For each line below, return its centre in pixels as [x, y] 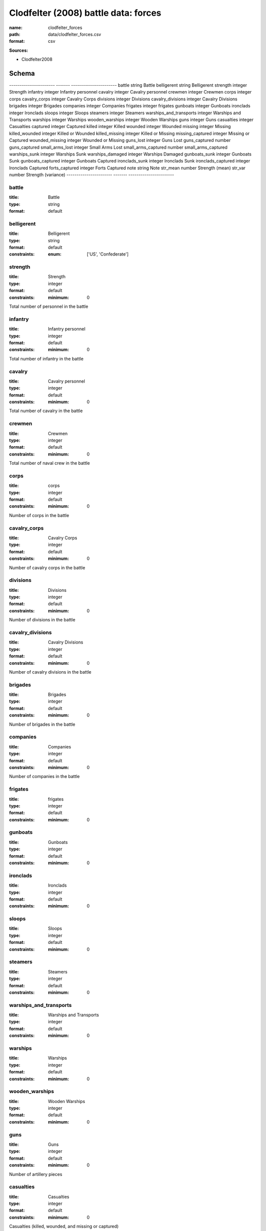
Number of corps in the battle [39, 515]
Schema [22, 73]
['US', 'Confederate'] [108, 254]
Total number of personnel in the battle [49, 307]
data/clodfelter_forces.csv [75, 34]
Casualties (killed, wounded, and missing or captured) [64, 1227]
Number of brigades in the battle [42, 724]
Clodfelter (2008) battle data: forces [85, 13]
